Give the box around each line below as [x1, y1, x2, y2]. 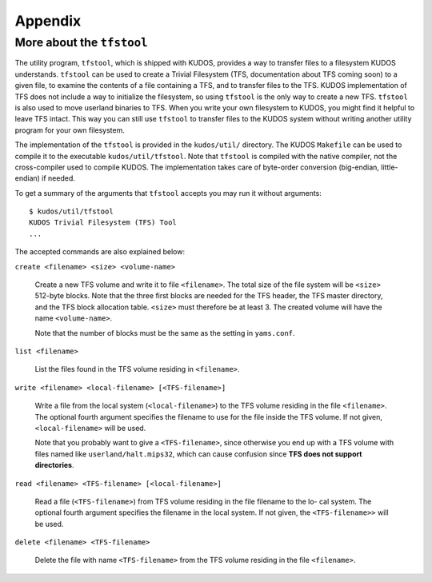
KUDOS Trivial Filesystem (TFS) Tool [29, 218, 178, 227]
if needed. [41, 173, 76, 183]
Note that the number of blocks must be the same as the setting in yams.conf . [34, 328, 295, 337]
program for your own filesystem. [14, 125, 126, 135]
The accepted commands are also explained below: [14, 247, 186, 257]
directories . [34, 460, 74, 470]
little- [381, 162, 399, 172]
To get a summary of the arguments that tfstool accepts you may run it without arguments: [14, 188, 322, 197]
